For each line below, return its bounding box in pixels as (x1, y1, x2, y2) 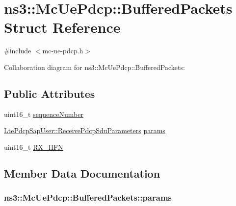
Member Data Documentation (4, 165, 160, 181)
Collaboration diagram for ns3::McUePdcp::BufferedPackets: (4, 62, 185, 72)
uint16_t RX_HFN (4, 141, 63, 152)
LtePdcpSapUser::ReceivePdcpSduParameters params (4, 125, 165, 136)
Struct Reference (4, 17, 121, 37)
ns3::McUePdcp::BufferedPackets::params (4, 191, 172, 204)
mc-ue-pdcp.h (42, 46, 83, 56)
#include (4, 46, 31, 56)
